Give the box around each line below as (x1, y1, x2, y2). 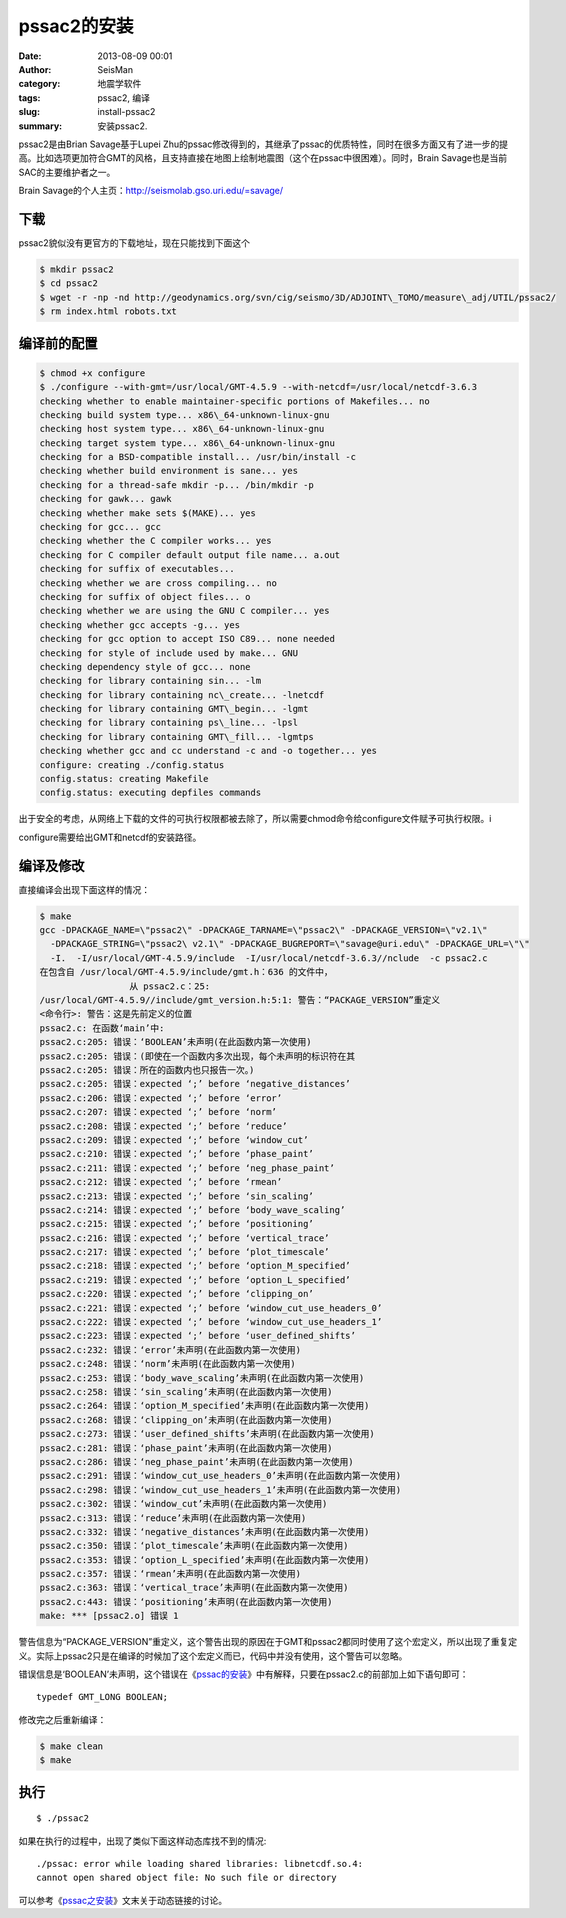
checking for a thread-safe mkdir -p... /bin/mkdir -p (39, 479, 314, 490)
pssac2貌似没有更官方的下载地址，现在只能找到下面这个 (18, 236, 250, 249)
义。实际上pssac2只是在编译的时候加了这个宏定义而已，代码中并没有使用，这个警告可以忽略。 (18, 1650, 408, 1662)
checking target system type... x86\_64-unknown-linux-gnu (39, 437, 335, 449)
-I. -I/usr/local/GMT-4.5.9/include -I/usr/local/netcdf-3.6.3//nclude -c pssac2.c (50, 952, 489, 964)
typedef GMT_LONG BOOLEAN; (36, 1691, 169, 1703)
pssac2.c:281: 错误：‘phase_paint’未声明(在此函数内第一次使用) (39, 1442, 334, 1454)
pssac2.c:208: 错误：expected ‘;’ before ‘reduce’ (39, 1120, 288, 1132)
